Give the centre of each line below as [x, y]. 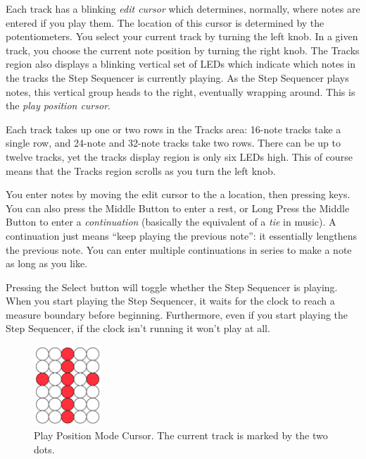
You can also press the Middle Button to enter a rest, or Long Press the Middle [178, 208]
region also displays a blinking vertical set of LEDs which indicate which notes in [181, 64]
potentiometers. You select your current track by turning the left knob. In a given [182, 36]
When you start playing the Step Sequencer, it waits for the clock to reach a [170, 301]
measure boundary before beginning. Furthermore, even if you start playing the [177, 314]
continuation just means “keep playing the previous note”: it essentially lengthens [182, 235]
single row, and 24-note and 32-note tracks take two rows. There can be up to [173, 143]
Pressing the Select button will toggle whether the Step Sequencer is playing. [172, 287]
